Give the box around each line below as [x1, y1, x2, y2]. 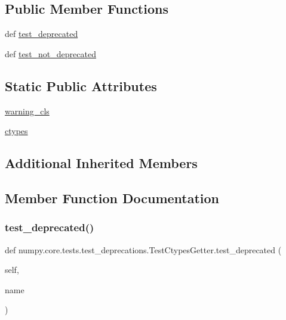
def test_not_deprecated [5, 47, 96, 60]
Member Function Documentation [5, 188, 220, 207]
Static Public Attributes [5, 76, 157, 95]
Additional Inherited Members [5, 154, 198, 172]
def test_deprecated [5, 27, 78, 40]
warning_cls [5, 104, 50, 117]
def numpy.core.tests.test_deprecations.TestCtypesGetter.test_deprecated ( [5, 243, 282, 256]
